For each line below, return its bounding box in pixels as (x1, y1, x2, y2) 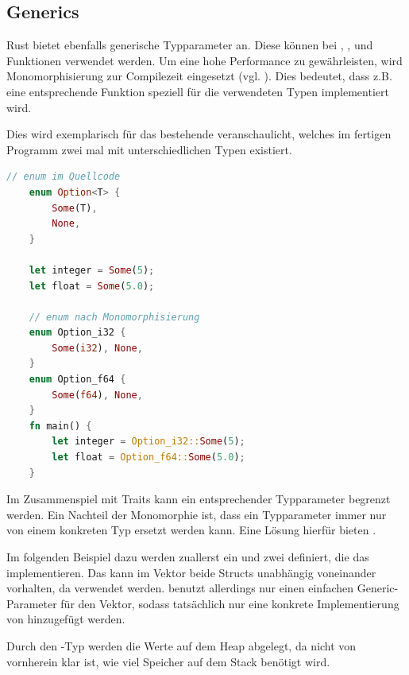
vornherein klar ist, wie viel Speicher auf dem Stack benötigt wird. (6, 653, 330, 669)
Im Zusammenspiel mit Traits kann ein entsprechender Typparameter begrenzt (6, 491, 391, 507)
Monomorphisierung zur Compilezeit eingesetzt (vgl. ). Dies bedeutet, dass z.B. (6, 68, 392, 84)
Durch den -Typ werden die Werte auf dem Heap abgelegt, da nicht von (6, 637, 357, 654)
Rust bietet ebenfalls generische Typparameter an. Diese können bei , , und (6, 37, 373, 53)
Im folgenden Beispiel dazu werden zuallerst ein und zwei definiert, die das (6, 549, 369, 565)
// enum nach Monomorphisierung (29, 311, 200, 323)
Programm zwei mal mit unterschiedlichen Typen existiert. (6, 141, 292, 157)
